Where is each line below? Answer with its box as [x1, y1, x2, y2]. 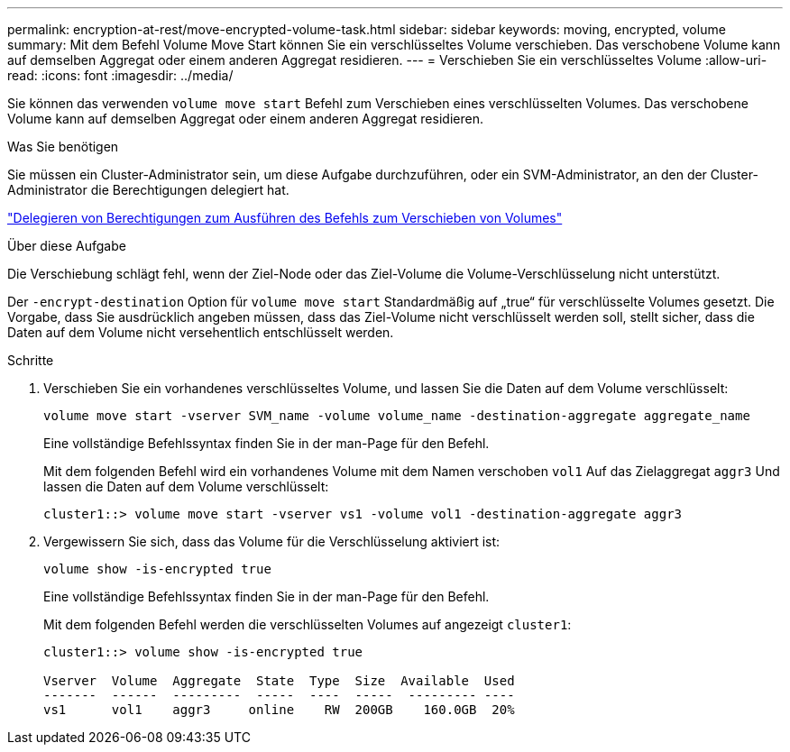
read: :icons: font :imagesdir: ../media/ [7, 68, 234, 83]
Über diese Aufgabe [7, 238, 126, 253]
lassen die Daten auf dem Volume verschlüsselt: [43, 479, 329, 494]
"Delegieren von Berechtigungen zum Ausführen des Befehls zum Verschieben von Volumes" [7, 210, 563, 225]
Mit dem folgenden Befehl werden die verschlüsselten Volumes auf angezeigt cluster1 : [43, 617, 572, 632]
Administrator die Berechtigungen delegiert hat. [7, 182, 289, 197]
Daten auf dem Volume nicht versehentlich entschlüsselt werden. [7, 325, 394, 340]
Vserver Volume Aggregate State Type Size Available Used [43, 674, 515, 688]
